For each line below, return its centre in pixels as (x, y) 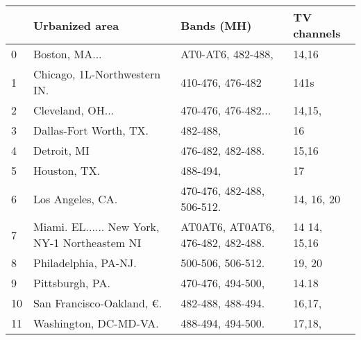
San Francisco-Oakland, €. (98, 303)
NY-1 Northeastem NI (87, 243)
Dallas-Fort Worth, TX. (91, 130)
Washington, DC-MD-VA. (96, 323)
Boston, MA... (68, 54)
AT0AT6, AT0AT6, (228, 227)
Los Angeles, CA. (76, 198)
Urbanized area (76, 25)
